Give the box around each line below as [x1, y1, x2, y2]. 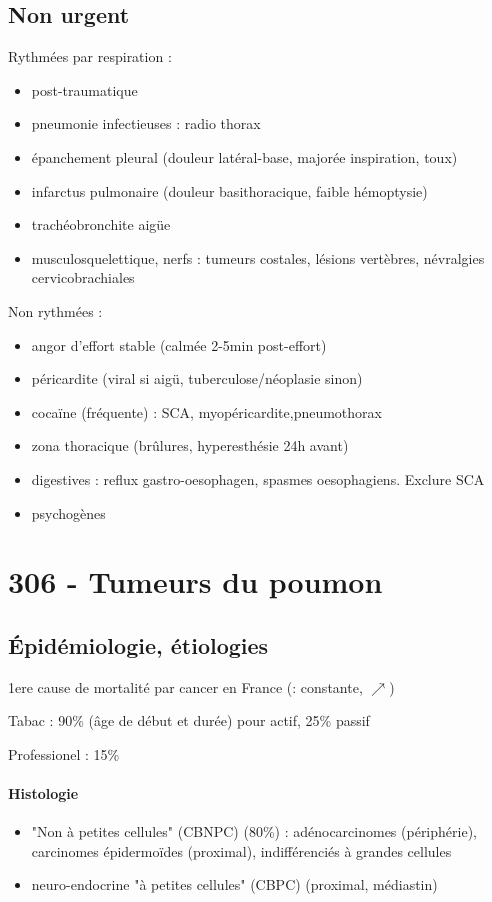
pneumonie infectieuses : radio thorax [31, 113, 261, 134]
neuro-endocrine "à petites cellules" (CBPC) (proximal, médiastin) [31, 874, 438, 895]
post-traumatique [31, 79, 138, 100]
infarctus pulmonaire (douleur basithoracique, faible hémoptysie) [31, 180, 428, 201]
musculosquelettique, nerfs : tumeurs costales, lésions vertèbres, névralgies [31, 247, 485, 268]
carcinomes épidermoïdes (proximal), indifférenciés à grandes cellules [31, 840, 452, 861]
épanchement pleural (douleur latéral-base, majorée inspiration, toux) [31, 146, 458, 167]
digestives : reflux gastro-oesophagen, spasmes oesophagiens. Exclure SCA [31, 468, 485, 489]
